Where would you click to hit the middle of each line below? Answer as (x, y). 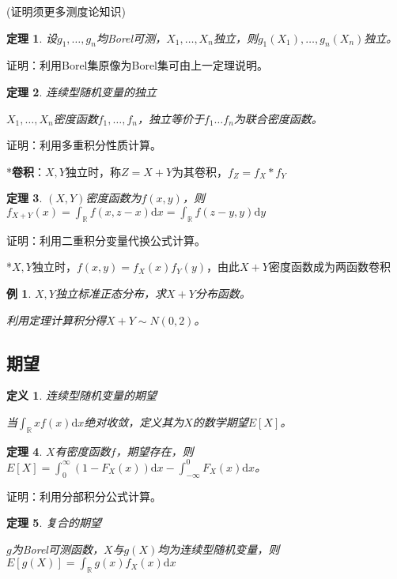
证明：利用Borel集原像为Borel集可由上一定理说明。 (138, 65)
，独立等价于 (171, 118)
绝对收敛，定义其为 (134, 421)
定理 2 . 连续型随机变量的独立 (81, 91)
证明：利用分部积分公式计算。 (84, 496)
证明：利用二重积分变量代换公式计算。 (106, 240)
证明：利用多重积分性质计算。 (84, 145)
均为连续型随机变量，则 (219, 549)
